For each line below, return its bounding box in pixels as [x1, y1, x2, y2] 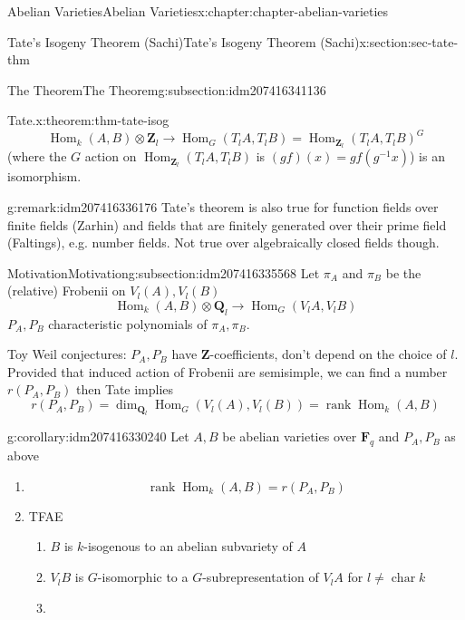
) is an [409, 147, 445, 166]
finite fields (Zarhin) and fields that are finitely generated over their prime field [7, 215, 447, 234]
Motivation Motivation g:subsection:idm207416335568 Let [7, 263, 320, 282]
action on [84, 147, 137, 166]
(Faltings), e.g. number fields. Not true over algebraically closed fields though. [7, 233, 440, 252]
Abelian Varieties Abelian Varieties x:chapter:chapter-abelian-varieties [7, 2, 389, 20]
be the [385, 263, 421, 282]
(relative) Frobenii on [7, 281, 126, 300]
